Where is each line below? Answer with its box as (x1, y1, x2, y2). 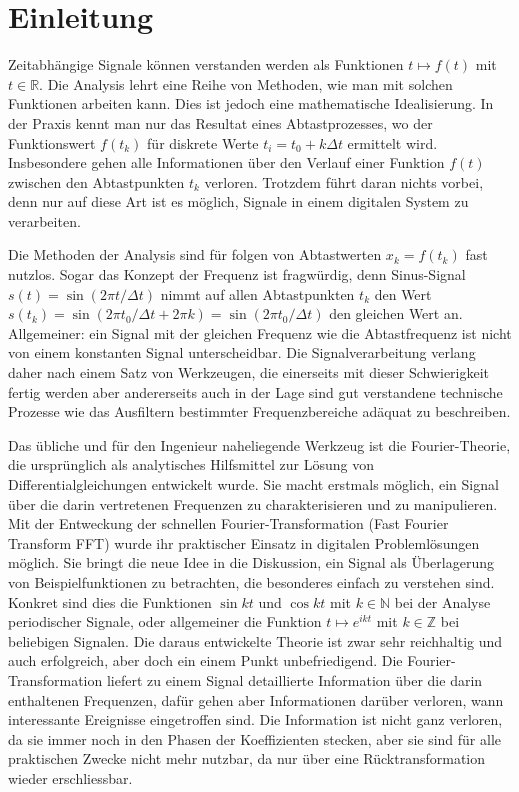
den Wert (374, 283, 432, 304)
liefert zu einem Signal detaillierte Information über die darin (106, 669, 483, 690)
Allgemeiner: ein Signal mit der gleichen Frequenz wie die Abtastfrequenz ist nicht (8, 322, 512, 343)
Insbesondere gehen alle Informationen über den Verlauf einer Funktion (8, 152, 445, 173)
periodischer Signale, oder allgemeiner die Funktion (8, 611, 322, 632)
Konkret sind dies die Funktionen (8, 591, 212, 612)
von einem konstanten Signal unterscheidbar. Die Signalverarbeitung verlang (8, 342, 476, 363)
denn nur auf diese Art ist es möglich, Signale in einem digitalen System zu (8, 191, 469, 212)
